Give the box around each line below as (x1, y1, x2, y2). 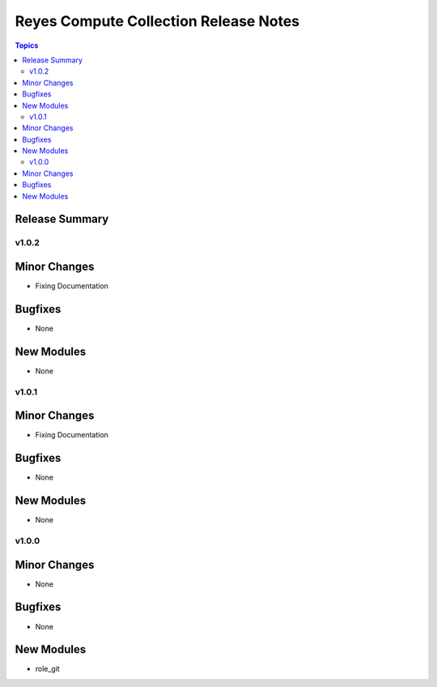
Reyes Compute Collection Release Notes (15, 12, 300, 30)
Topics (15, 41, 39, 50)
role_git (35, 664, 60, 674)
